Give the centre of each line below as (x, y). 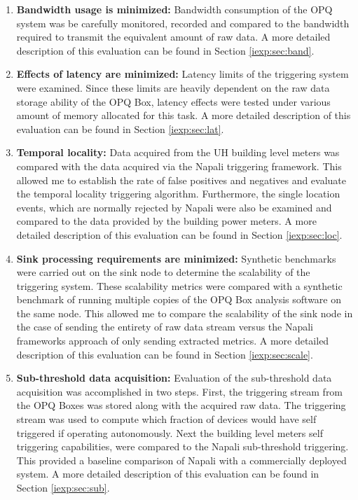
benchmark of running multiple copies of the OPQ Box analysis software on (179, 299)
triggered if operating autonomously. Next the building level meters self (170, 432)
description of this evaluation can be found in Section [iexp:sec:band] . (165, 50)
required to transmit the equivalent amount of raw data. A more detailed (173, 37)
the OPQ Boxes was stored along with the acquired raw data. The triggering (181, 405)
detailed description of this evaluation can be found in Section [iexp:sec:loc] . (179, 234)
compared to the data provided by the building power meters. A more (166, 221)
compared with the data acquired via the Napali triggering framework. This (179, 166)
